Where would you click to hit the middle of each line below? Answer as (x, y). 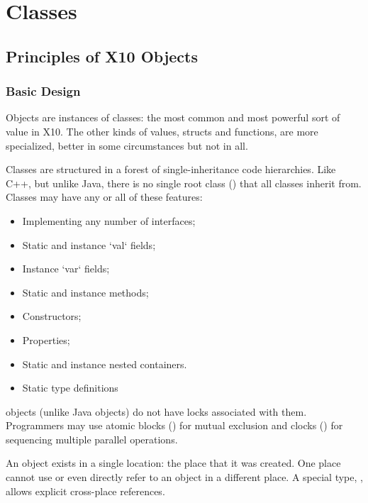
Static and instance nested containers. (105, 364)
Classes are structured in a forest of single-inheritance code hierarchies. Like (171, 169)
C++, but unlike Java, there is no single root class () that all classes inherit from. (184, 183)
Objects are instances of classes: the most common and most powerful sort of (173, 117)
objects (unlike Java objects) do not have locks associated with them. (156, 411)
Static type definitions (70, 388)
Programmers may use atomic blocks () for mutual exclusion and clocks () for (174, 425)
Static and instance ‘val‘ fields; (89, 244)
